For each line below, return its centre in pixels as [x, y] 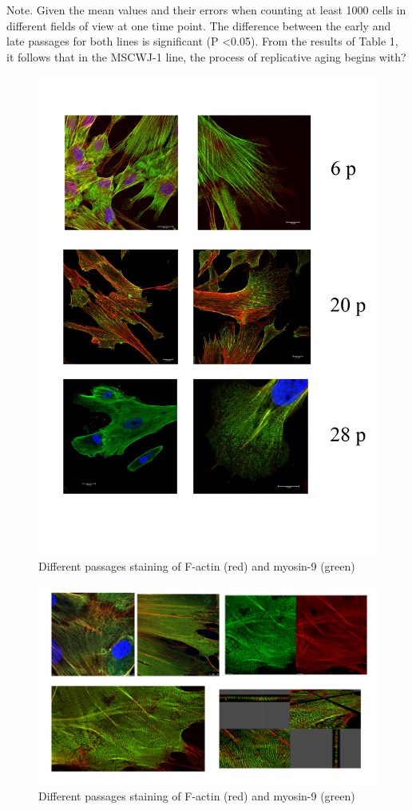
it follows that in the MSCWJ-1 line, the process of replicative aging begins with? [206, 56]
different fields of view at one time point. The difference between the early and [199, 25]
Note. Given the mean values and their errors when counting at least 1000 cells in [206, 10]
